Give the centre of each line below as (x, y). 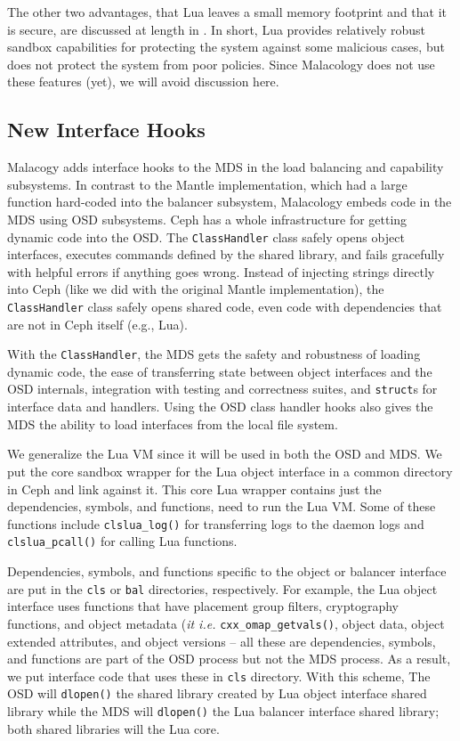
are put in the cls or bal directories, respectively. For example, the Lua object (222, 588)
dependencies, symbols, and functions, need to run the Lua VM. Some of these (222, 506)
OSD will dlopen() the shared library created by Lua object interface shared (217, 693)
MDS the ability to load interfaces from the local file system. (173, 423)
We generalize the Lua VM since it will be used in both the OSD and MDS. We (225, 454)
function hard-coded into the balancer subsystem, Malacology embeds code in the (230, 202)
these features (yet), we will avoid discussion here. (143, 81)
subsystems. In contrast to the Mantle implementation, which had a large (207, 184)
